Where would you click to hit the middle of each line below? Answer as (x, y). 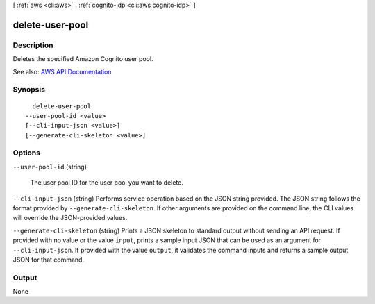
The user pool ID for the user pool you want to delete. (107, 183)
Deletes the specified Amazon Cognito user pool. (83, 59)
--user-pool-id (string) (50, 167)
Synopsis (29, 90)
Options (27, 153)
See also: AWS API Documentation (62, 71)
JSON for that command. (49, 260)
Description (33, 45)
